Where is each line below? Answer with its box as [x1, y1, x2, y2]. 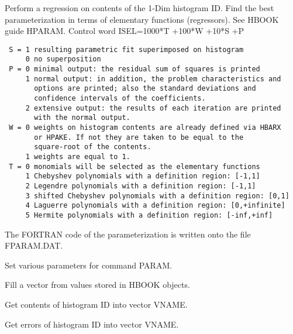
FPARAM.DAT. [5, 239, 63, 252]
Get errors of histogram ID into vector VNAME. [5, 318, 179, 330]
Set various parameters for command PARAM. [5, 259, 173, 271]
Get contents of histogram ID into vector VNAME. [5, 298, 188, 310]
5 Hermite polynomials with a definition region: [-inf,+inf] [25, 211, 273, 219]
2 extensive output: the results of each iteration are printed [25, 104, 281, 112]
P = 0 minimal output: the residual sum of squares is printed [9, 65, 260, 74]
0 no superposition [25, 55, 101, 64]
